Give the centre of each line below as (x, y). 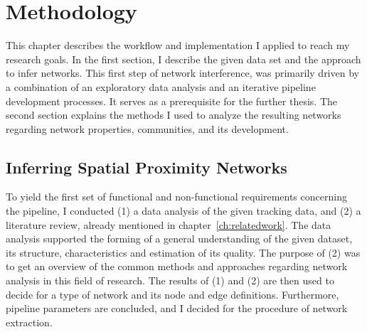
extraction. (29, 322)
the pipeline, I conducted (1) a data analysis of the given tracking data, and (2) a (183, 211)
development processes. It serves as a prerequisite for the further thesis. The (172, 101)
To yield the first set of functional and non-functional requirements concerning (176, 197)
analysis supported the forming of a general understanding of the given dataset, (179, 239)
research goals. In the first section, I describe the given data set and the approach (183, 59)
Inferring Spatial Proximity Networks (147, 167)
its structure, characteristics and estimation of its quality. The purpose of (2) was (183, 252)
